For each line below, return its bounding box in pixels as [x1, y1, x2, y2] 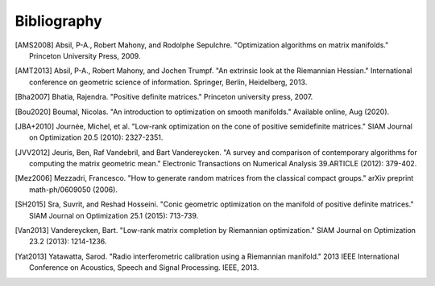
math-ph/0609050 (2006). [29, 185, 118, 194]
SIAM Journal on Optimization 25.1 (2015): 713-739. [29, 210, 199, 220]
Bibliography [14, 12, 102, 30]
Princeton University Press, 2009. [29, 51, 141, 60]
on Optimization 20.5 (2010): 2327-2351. [29, 133, 164, 142]
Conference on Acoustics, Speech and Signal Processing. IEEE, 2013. [29, 263, 259, 272]
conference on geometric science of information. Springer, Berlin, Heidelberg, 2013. [29, 77, 308, 87]
